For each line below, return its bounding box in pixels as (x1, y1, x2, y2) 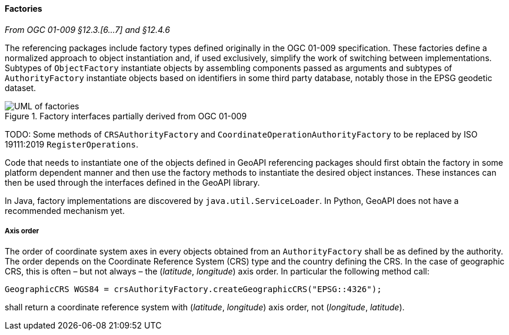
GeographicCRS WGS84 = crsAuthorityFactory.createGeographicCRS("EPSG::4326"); (5, 284, 382, 294)
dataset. (5, 82, 36, 93)
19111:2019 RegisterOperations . (5, 139, 138, 149)
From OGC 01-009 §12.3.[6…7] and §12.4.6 (5, 24, 170, 35)
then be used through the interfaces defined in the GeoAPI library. (5, 177, 260, 187)
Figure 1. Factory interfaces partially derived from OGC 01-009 (5, 110, 247, 121)
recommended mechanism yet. (5, 205, 125, 216)
